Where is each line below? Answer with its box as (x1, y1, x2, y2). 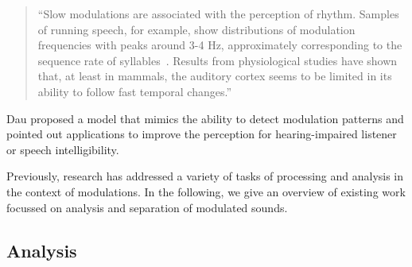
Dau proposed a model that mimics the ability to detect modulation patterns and (6, 110, 404, 126)
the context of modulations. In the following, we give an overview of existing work (6, 183, 406, 199)
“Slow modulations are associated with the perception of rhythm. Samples (37, 6, 399, 21)
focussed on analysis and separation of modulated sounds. (6, 199, 288, 215)
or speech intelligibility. (6, 141, 119, 157)
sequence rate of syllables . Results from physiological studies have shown (37, 52, 398, 68)
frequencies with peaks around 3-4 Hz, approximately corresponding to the (37, 37, 402, 53)
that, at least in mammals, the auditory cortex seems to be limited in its (37, 68, 392, 84)
